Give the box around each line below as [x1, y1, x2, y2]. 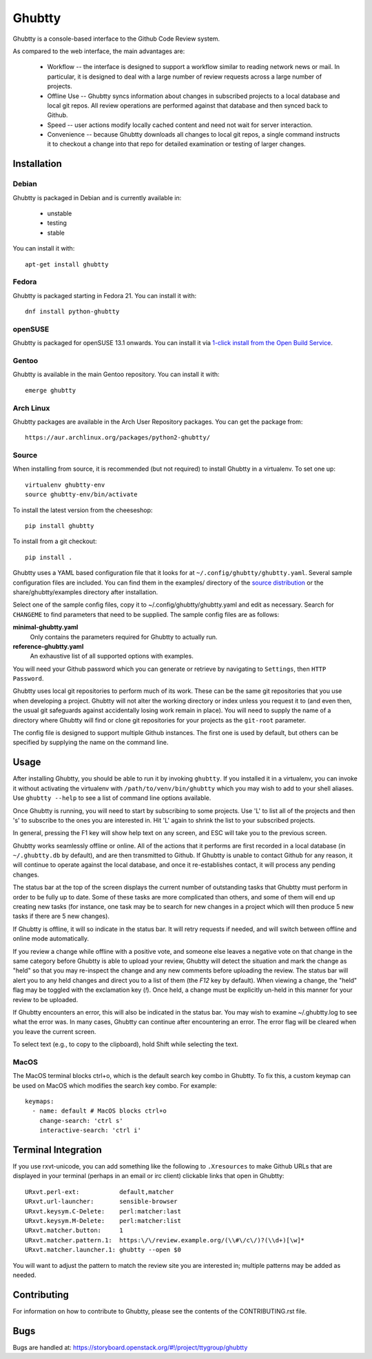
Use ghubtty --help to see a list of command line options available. [12, 794, 211, 802]
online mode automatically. [12, 935, 90, 943]
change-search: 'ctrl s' [39, 1117, 123, 1124]
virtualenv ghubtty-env [25, 480, 105, 489]
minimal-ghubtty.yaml [12, 623, 79, 632]
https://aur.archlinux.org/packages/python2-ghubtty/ [25, 433, 210, 442]
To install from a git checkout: [12, 537, 97, 545]
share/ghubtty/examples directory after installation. [12, 587, 158, 596]
